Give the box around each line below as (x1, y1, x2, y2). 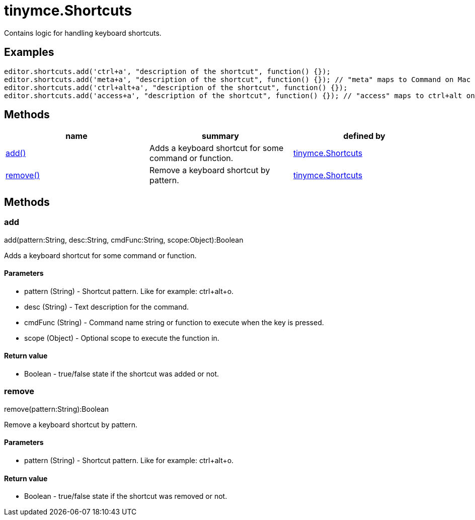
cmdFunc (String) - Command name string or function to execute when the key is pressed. (24, 318, 324, 327)
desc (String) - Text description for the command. (24, 302, 189, 311)
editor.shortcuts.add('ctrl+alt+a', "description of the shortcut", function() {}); (4, 83, 348, 92)
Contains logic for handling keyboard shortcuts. (4, 28, 162, 37)
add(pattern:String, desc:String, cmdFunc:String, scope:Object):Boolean (4, 235, 244, 244)
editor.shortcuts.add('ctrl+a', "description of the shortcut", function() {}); (4, 67, 331, 76)
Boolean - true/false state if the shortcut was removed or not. (24, 492, 227, 501)
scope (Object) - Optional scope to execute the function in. (24, 333, 219, 342)
